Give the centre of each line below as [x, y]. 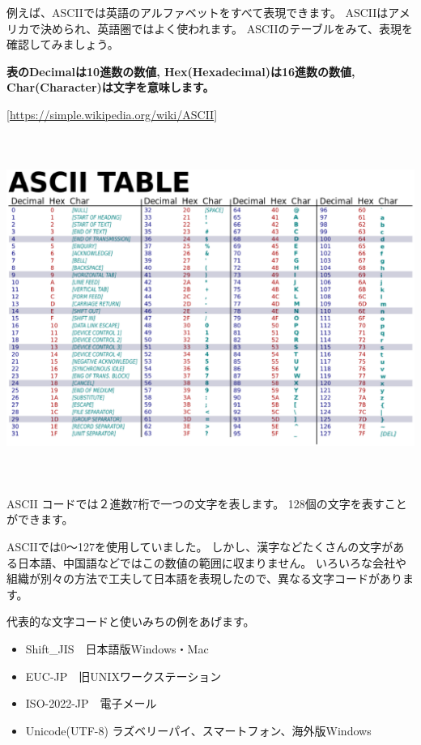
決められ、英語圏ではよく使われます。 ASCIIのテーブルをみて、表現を [227, 28]
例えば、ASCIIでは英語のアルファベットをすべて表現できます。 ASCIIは [198, 12]
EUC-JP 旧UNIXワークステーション [123, 676]
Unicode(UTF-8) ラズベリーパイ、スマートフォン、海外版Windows [198, 730]
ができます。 [40, 519]
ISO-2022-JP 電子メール [91, 703]
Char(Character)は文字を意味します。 [111, 87]
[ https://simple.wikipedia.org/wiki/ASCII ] [112, 114]
